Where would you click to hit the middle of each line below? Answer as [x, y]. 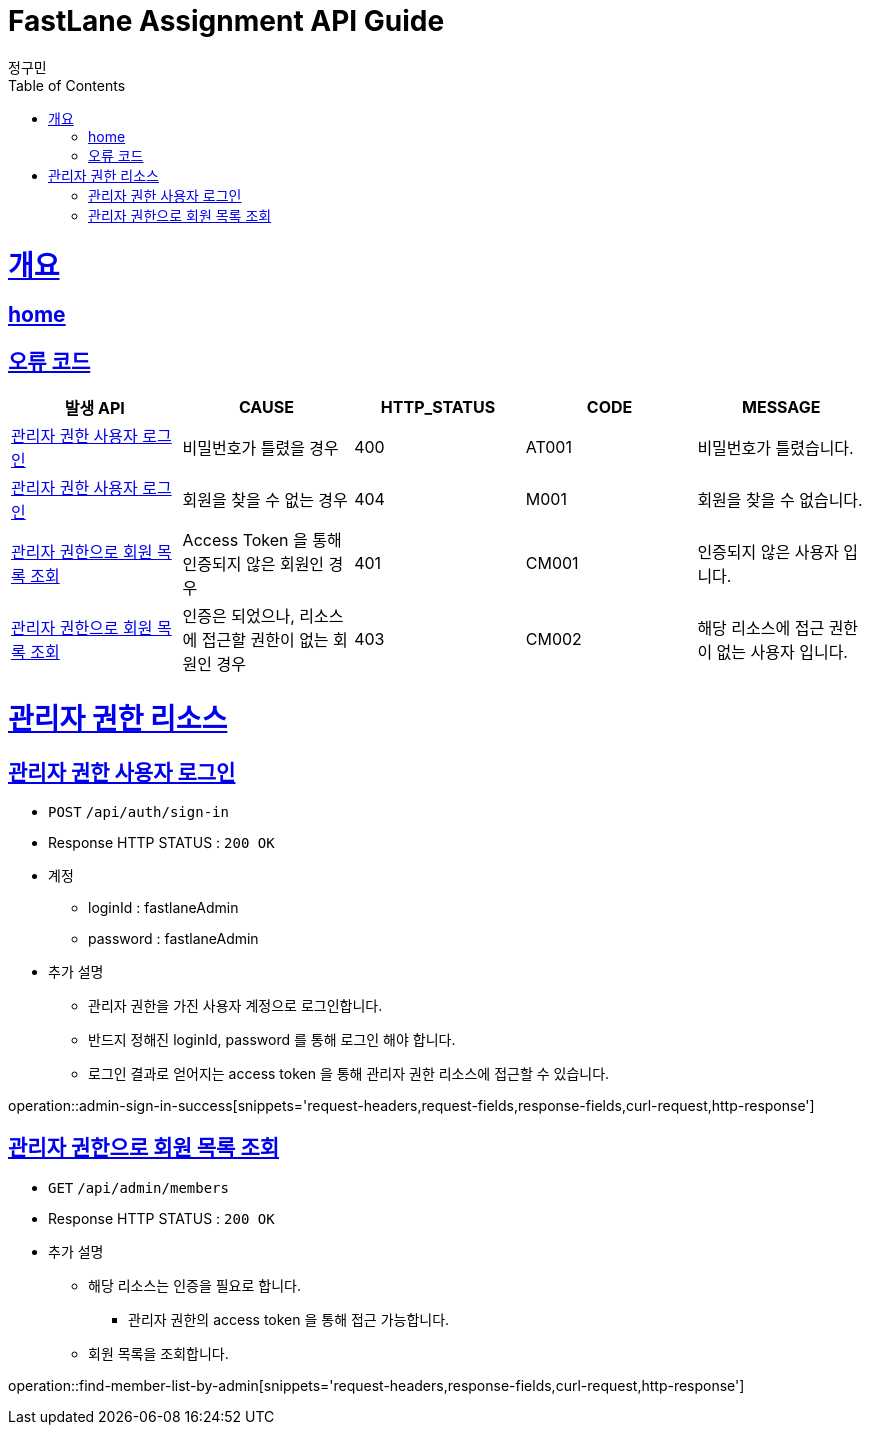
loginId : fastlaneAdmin [163, 908]
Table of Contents [67, 85]
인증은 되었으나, [238, 616]
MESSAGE [781, 407]
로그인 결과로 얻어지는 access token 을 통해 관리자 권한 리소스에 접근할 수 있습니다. [349, 1074]
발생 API [94, 408]
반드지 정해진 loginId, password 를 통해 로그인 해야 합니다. [272, 1040]
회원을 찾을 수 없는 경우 [265, 500]
